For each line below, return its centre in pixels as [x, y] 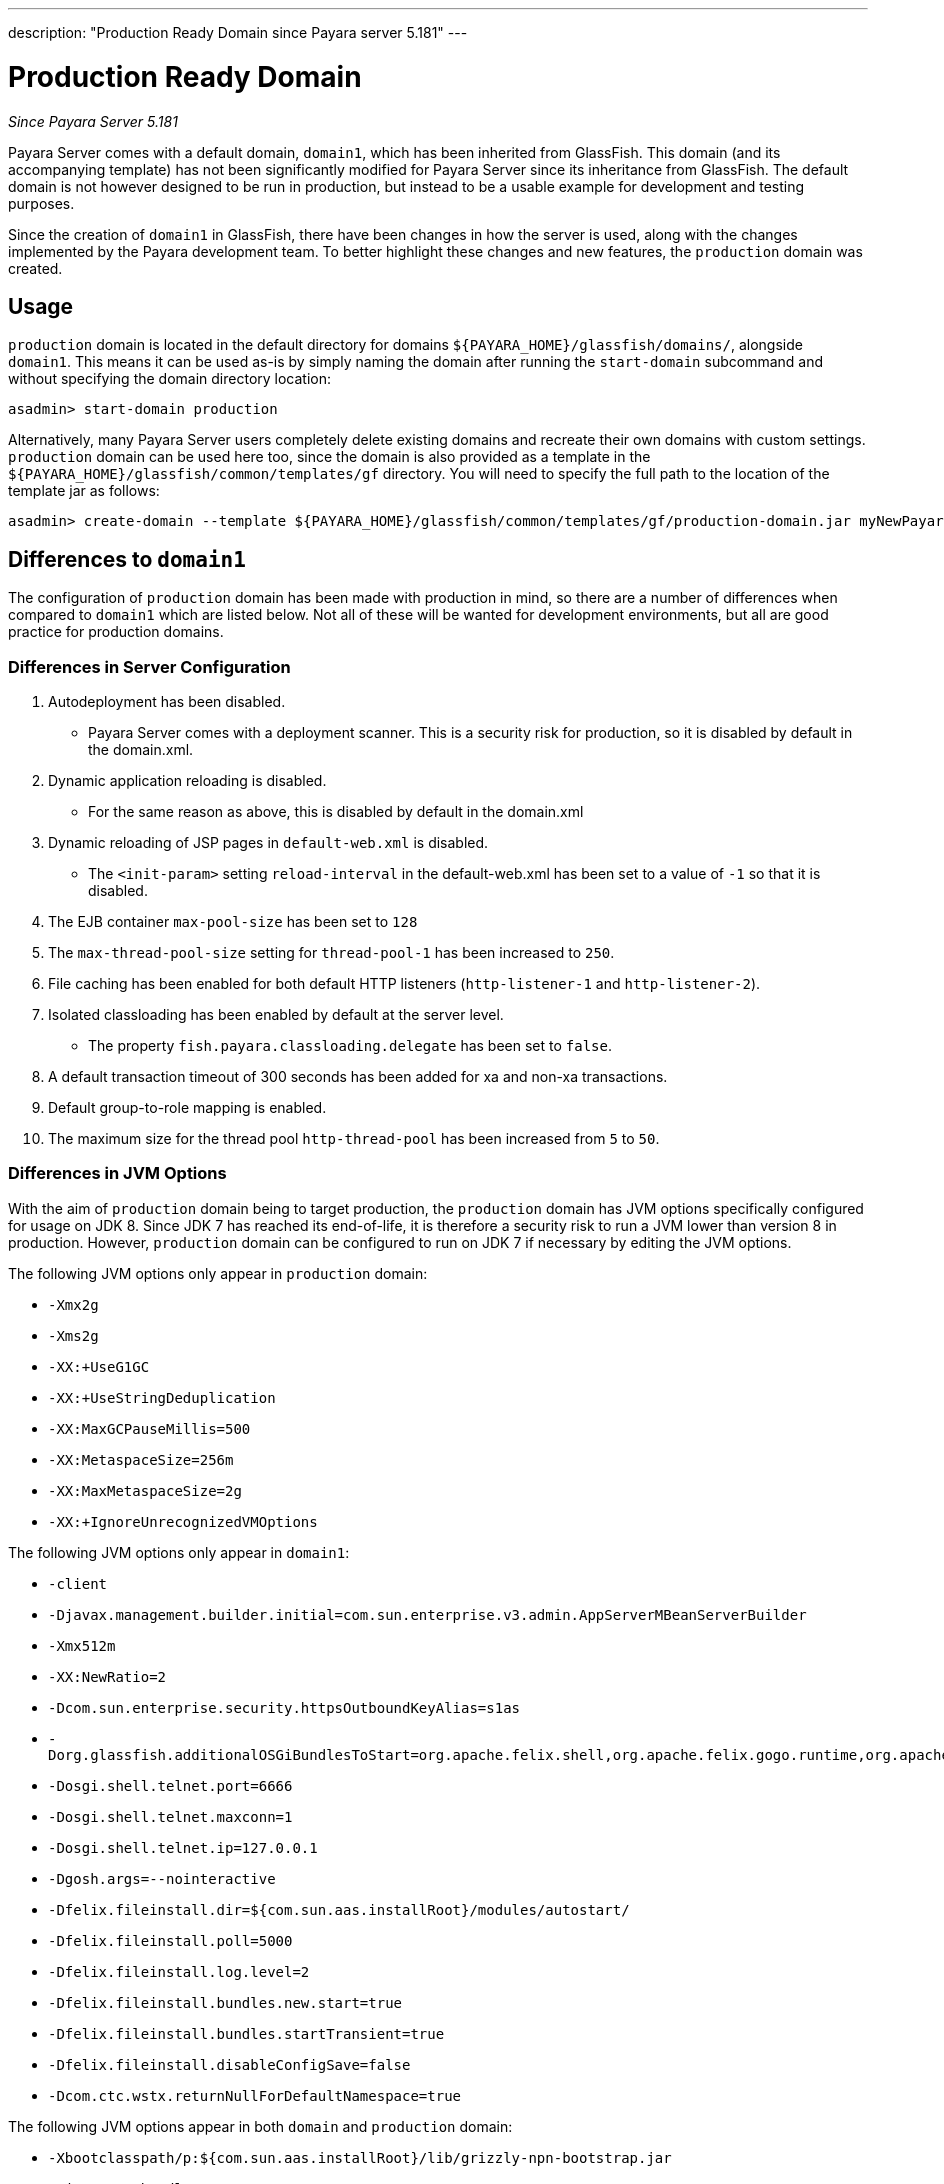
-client [78, 1583]
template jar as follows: [84, 491]
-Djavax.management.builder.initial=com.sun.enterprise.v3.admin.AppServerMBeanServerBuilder [427, 1614]
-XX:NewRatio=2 [107, 1676]
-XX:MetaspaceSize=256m [141, 1459]
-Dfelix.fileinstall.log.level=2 [179, 1971]
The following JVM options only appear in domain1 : [179, 1552]
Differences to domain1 [127, 559]
